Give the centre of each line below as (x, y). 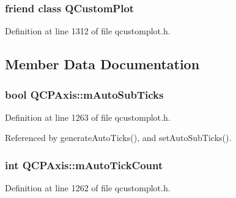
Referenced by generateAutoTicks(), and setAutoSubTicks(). (118, 138)
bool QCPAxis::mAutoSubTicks (84, 94)
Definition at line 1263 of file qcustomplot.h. (88, 117)
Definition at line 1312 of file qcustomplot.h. (88, 31)
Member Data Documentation (102, 64)
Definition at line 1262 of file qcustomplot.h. (88, 188)
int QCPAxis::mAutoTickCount (84, 165)
